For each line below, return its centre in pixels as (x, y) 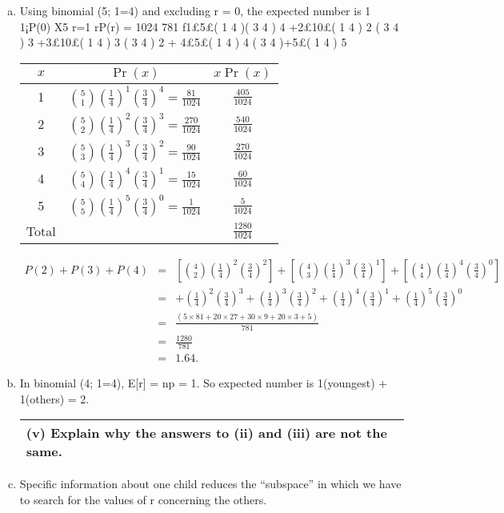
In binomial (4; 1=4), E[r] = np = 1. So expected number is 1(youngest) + (204, 382)
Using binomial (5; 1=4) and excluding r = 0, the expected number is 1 (195, 10)
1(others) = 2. (54, 398)
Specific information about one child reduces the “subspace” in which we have (210, 484)
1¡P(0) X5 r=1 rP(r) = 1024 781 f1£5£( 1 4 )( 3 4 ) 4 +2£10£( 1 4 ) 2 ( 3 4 (209, 26)
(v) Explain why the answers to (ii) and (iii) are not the (206, 433)
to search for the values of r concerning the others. (143, 499)
